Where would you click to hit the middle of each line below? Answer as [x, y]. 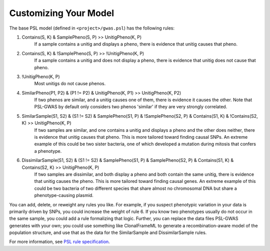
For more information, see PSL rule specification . [59, 242]
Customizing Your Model [62, 13]
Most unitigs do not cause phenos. [70, 84]
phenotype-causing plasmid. [64, 195]
